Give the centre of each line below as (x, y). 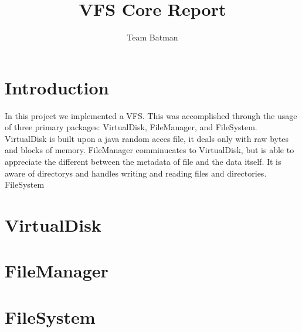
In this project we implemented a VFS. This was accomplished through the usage (151, 115)
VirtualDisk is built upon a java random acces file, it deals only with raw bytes (147, 138)
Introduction (57, 87)
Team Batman (152, 37)
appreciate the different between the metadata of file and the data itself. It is (143, 162)
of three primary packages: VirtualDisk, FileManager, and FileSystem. (131, 127)
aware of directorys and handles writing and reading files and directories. (136, 173)
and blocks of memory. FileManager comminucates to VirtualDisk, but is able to (150, 150)
